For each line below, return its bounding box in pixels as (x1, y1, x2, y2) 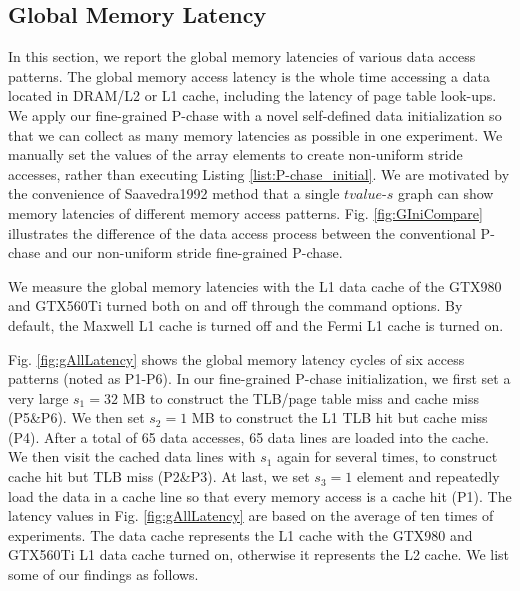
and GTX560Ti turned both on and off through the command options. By (8, 295, 463, 316)
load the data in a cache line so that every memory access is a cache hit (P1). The (8, 485, 512, 506)
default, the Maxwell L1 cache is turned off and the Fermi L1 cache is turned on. (8, 314, 504, 335)
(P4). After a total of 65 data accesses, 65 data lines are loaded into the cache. (8, 426, 489, 447)
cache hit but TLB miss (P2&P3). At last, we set (8, 466, 310, 487)
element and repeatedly (356, 466, 500, 487)
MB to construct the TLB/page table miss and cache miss (122, 387, 479, 408)
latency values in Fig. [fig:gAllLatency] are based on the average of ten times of (8, 505, 494, 526)
